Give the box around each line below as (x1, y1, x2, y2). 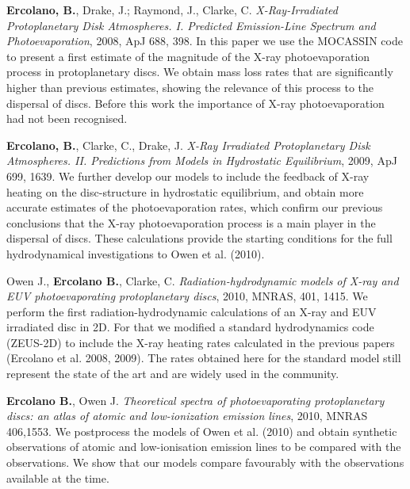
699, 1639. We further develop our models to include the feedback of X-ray (6, 167, 370, 184)
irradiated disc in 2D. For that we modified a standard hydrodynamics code (6, 319, 374, 335)
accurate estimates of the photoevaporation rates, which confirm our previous (6, 199, 383, 216)
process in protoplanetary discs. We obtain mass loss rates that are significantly (6, 63, 393, 80)
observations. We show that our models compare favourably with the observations (6, 454, 404, 471)
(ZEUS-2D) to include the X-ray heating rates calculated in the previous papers (6, 334, 395, 350)
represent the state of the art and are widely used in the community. (6, 365, 339, 382)
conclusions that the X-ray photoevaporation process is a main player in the (6, 214, 376, 231)
